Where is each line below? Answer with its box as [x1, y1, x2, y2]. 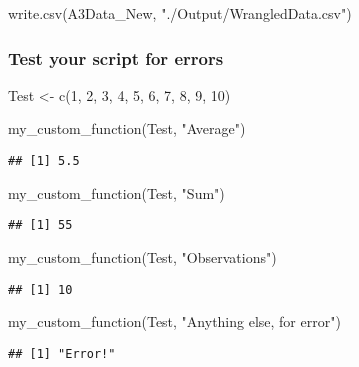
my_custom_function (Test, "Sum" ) [8, 182, 225, 203]
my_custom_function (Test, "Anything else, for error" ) [8, 311, 341, 332]
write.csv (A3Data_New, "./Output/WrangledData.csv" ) [8, 3, 352, 23]
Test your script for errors [8, 45, 224, 70]
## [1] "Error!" [8, 346, 116, 361]
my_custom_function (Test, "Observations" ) [8, 246, 277, 267]
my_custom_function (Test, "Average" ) [8, 118, 246, 139]
